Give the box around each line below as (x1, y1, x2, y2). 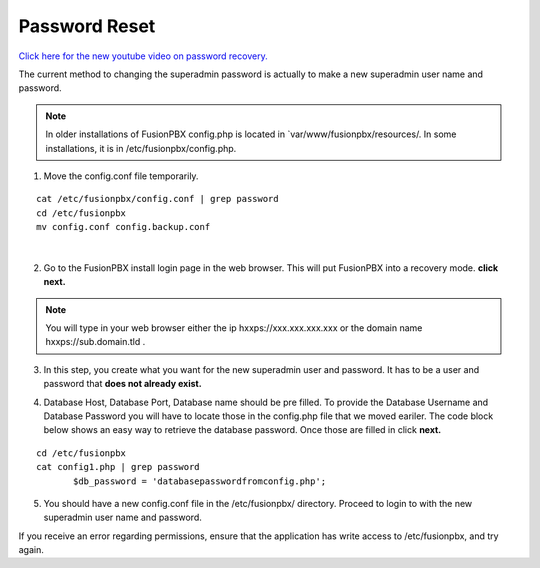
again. (18, 544, 45, 556)
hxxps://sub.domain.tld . (45, 336, 146, 348)
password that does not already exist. (43, 378, 202, 390)
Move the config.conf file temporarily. (43, 170, 199, 182)
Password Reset (18, 15, 156, 37)
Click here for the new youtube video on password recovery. (18, 50, 269, 62)
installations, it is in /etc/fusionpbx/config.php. (45, 142, 237, 154)
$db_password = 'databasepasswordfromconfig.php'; (73, 475, 327, 487)
